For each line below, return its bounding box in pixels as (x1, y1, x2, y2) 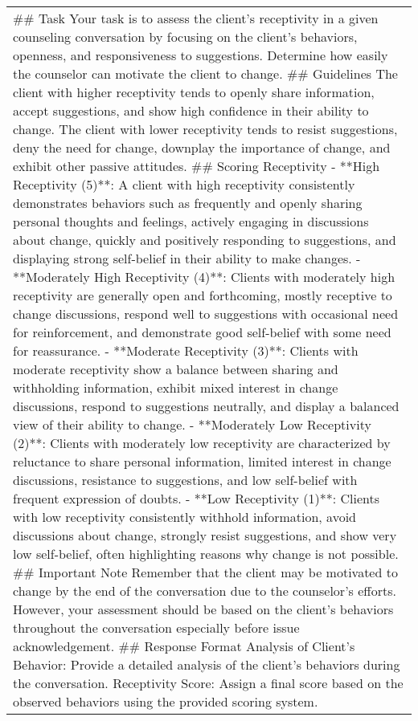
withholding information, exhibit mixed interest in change (13, 378, 338, 397)
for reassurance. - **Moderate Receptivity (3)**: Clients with (13, 341, 359, 360)
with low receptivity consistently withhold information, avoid (13, 507, 356, 526)
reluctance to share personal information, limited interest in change (13, 452, 391, 470)
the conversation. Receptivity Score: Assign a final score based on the (13, 674, 404, 692)
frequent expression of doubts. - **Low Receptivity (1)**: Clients (13, 489, 379, 507)
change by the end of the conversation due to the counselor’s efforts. (13, 581, 396, 600)
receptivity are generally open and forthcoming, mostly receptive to (13, 286, 392, 304)
